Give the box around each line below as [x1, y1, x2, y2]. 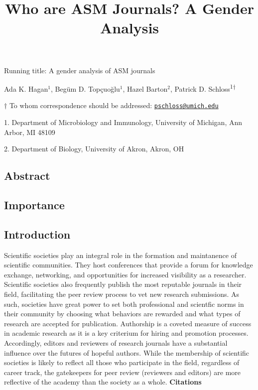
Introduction [4, 226, 71, 242]
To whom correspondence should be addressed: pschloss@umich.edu [9, 100, 219, 111]
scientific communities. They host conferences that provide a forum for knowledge [4, 260, 253, 270]
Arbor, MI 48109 [4, 127, 55, 137]
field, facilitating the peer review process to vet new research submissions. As [4, 288, 240, 299]
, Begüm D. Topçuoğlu [50, 83, 120, 94]
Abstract [4, 168, 50, 183]
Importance [4, 197, 65, 213]
